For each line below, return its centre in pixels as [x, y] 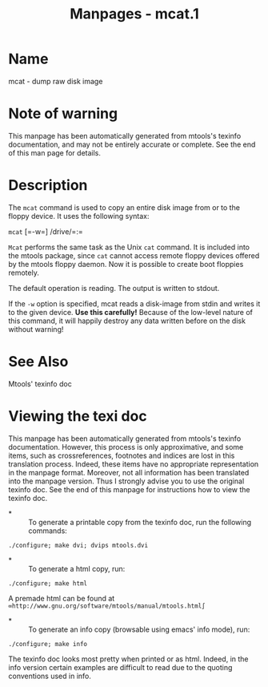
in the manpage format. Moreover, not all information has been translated [129, 472]
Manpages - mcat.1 [134, 14]
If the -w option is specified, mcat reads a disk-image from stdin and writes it [134, 303]
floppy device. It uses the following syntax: [79, 216]
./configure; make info [48, 644]
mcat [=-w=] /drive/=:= [46, 231]
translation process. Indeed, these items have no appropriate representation [134, 464]
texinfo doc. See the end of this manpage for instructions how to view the [129, 489]
